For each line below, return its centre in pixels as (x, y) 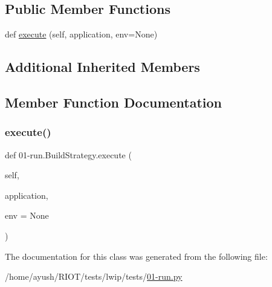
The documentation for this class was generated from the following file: (136, 256)
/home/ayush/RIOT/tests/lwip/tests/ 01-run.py (94, 276)
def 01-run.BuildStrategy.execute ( (68, 154)
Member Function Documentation (114, 102)
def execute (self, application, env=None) (81, 34)
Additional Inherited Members (102, 67)
